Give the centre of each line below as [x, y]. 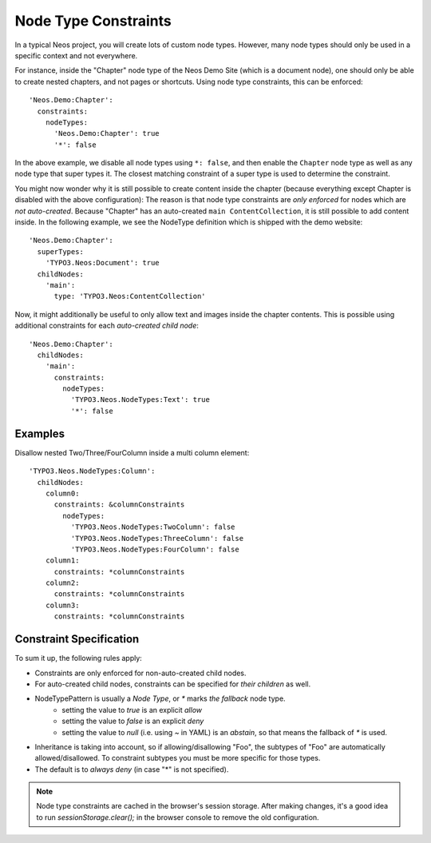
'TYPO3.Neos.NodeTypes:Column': [92, 471]
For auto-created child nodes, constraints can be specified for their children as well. [173, 684]
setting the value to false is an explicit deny [133, 721]
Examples [40, 433]
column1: [62, 561]
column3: [62, 605]
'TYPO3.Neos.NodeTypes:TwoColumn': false [153, 527]
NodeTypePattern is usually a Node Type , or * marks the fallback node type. [160, 698]
